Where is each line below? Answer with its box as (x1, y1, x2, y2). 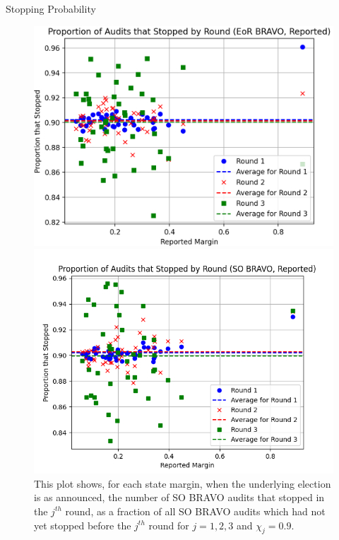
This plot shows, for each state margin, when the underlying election (34, 476, 331, 491)
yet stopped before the (34, 517, 131, 532)
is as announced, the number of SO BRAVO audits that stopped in (34, 490, 325, 505)
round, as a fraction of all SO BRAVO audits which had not (65, 503, 326, 518)
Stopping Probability (6, 1, 96, 16)
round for (148, 517, 189, 532)
